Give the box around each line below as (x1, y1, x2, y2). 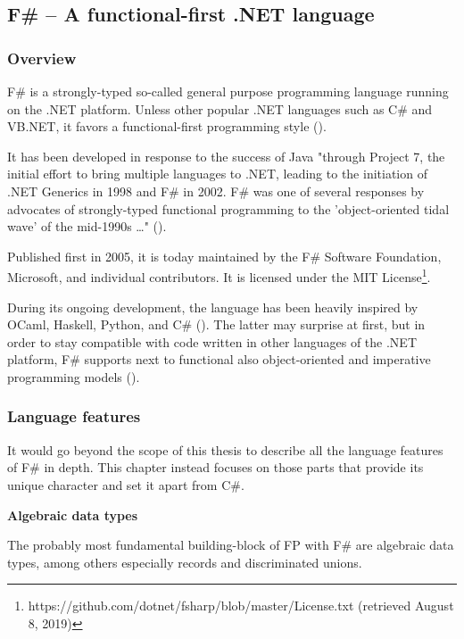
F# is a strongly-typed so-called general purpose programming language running (7, 82, 449, 100)
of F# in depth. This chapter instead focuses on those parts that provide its (7, 458, 424, 477)
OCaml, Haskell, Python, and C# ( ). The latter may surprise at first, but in (7, 315, 426, 334)
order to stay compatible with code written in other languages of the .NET (7, 332, 418, 351)
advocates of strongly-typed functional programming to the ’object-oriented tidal (7, 199, 450, 218)
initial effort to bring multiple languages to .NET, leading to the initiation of (7, 164, 427, 183)
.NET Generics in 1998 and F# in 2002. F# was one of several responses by (7, 181, 425, 200)
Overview (7, 46, 77, 69)
